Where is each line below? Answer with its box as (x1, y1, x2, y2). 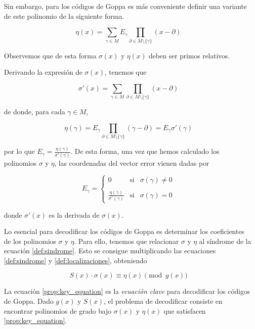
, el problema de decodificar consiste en (103, 296, 223, 306)
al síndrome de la (199, 235, 251, 246)
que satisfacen (164, 305, 206, 316)
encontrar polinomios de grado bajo (4, 305, 112, 316)
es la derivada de (48, 209, 100, 220)
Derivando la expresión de (4, 67, 83, 77)
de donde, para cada (4, 106, 65, 117)
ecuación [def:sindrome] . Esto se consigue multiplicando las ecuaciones (4, 245, 216, 256)
